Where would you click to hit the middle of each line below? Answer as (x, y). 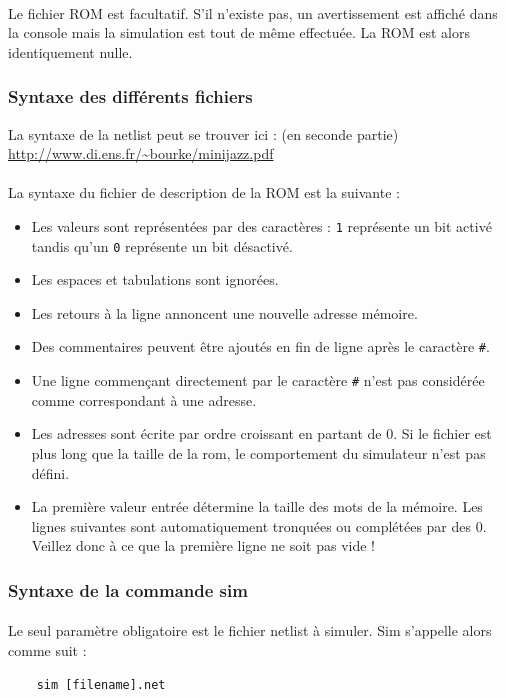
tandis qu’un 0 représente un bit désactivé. (162, 245)
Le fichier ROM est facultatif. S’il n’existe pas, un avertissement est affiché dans (253, 12)
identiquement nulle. (70, 51)
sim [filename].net (101, 684)
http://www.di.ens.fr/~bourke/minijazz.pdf (141, 153)
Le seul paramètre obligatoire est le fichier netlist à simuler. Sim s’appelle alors (250, 630)
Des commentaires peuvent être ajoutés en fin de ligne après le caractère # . (260, 346)
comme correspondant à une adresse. (144, 399)
